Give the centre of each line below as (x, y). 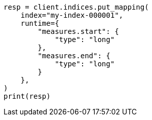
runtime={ (40, 23)
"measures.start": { (78, 31)
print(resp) (27, 96)
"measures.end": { (74, 56)
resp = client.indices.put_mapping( (76, 7)
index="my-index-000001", (72, 15)
